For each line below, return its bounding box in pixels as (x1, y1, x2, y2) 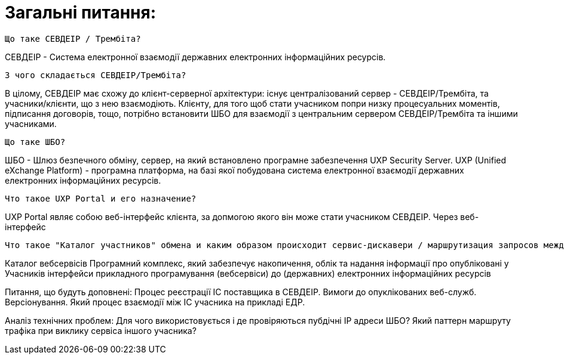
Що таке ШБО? (5, 137, 66, 147)
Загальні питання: (5, 2, 156, 23)
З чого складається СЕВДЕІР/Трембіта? (5, 70, 186, 80)
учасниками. (5, 118, 57, 129)
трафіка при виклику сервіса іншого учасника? (5, 325, 197, 336)
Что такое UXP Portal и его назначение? (5, 193, 197, 203)
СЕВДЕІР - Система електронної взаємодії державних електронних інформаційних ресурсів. (5, 51, 386, 62)
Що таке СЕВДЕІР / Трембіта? (5, 33, 141, 44)
